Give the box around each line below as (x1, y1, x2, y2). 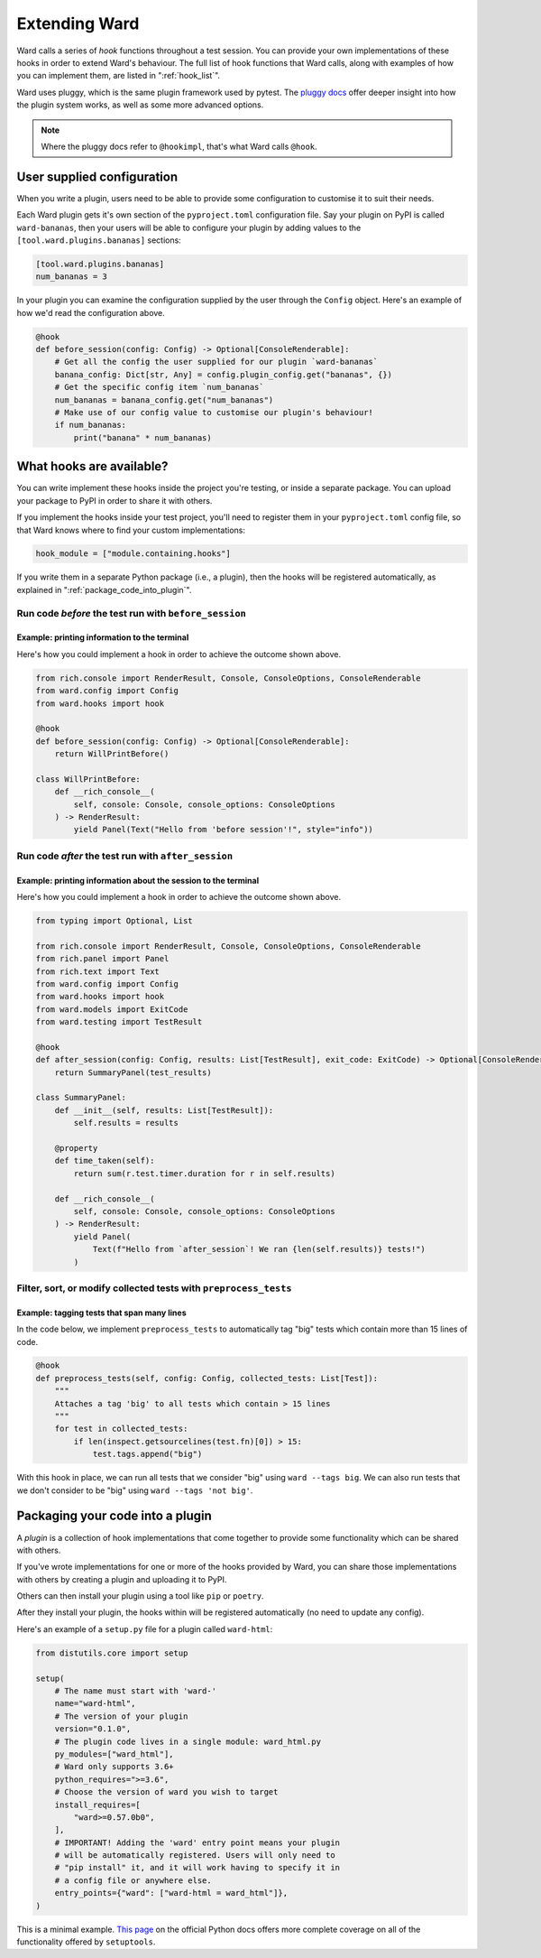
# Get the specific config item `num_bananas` (54, 382, 265, 393)
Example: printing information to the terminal (16, 632, 189, 643)
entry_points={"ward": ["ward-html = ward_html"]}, (54, 1888, 289, 1898)
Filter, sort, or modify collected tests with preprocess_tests (16, 1282, 292, 1295)
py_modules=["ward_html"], (54, 1749, 175, 1759)
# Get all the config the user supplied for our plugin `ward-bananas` (54, 357, 379, 367)
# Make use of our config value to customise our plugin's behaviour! (54, 407, 374, 418)
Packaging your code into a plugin (16, 1508, 212, 1524)
